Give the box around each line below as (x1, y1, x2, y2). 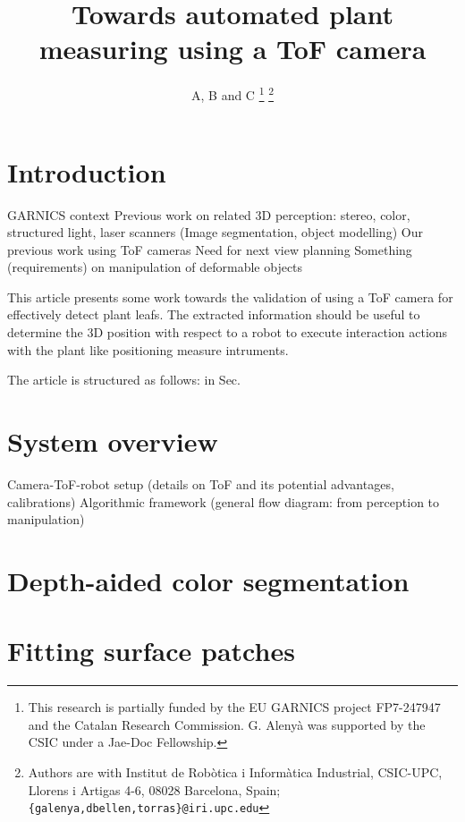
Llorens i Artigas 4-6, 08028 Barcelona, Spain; (28, 780, 281, 799)
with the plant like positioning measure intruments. (7, 340, 289, 359)
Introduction (7, 153, 166, 190)
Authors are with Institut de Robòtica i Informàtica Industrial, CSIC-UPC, (28, 763, 443, 782)
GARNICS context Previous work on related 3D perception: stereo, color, (7, 205, 410, 224)
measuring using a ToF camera (38, 30, 427, 67)
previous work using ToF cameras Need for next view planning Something (7, 240, 412, 258)
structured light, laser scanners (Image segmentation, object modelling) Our (7, 223, 423, 242)
